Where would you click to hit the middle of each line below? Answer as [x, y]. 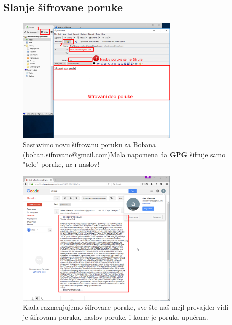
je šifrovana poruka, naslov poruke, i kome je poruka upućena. [116, 316]
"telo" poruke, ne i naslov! [61, 164]
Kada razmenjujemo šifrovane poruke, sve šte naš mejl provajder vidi [126, 307]
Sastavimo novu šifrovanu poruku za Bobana [89, 145]
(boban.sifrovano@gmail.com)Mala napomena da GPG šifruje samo [124, 154]
